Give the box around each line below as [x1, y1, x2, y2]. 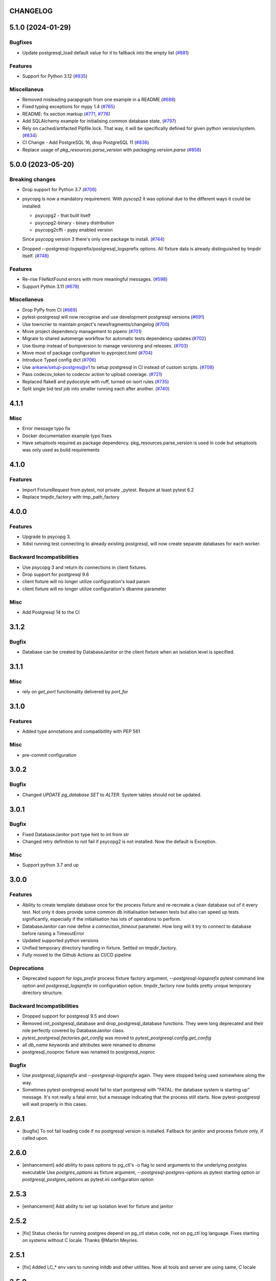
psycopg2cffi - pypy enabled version [35, 226, 113, 233]
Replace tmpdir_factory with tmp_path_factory [22, 493, 120, 500]
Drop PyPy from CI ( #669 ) [22, 306, 78, 313]
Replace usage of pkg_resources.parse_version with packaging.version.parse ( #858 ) [22, 147, 201, 153]
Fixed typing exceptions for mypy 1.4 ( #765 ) [22, 104, 115, 110]
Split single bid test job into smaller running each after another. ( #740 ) [22, 386, 170, 392]
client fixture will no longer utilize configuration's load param [22, 578, 150, 585]
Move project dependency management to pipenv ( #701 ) [22, 328, 142, 334]
